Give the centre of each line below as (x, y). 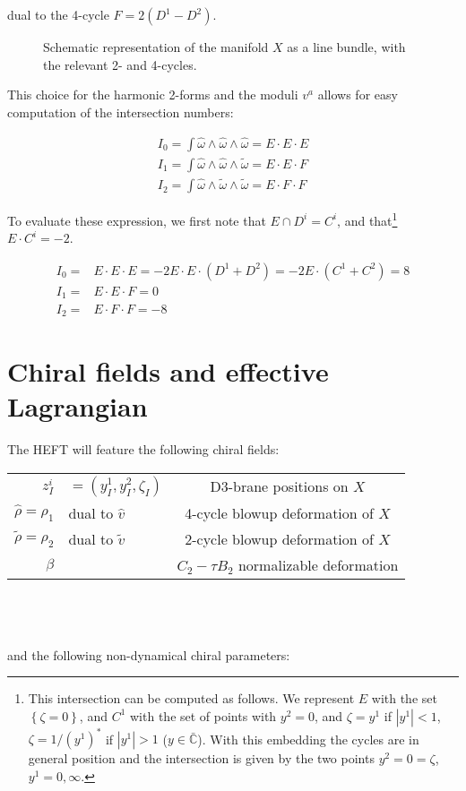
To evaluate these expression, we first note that (137, 220)
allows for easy (358, 95)
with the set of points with (203, 715)
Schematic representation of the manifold (156, 47)
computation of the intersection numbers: (121, 112)
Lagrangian (78, 406)
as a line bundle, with (346, 47)
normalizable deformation (318, 564)
